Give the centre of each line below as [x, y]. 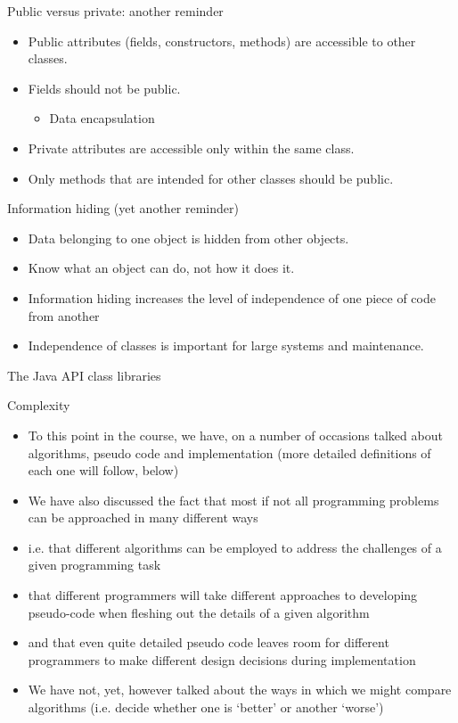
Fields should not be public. [104, 88]
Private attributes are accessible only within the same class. [191, 148]
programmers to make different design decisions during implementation [222, 659]
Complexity [39, 405]
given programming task [94, 565]
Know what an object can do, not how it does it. [161, 268]
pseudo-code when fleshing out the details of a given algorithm [199, 612]
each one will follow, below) [103, 470]
